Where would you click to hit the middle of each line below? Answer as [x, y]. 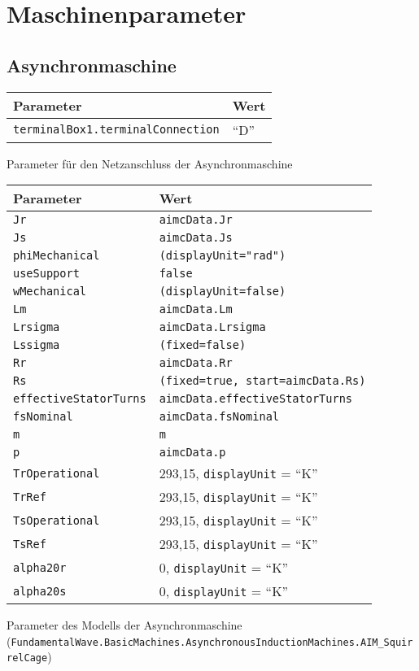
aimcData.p [192, 453]
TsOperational [57, 520]
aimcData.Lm [196, 309]
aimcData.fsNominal [219, 417]
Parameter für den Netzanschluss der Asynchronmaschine [150, 163]
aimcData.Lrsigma [212, 327]
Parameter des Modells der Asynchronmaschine [124, 625]
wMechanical [50, 292]
